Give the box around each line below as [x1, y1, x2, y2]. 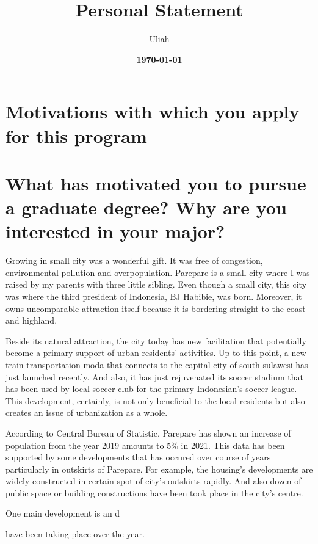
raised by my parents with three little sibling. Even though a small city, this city [5, 278, 307, 291]
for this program [5, 123, 147, 148]
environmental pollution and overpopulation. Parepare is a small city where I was [5, 266, 310, 278]
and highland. [5, 314, 57, 327]
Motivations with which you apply [5, 99, 300, 124]
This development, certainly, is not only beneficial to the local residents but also [5, 394, 305, 407]
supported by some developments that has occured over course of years [5, 451, 271, 463]
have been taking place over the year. [5, 528, 145, 540]
